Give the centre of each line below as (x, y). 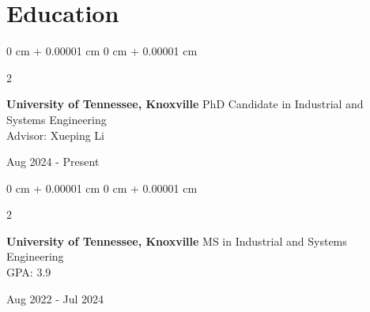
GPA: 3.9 (29, 272)
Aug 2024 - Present (53, 162)
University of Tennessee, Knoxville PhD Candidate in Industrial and (185, 104)
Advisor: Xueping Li (55, 135)
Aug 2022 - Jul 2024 (55, 298)
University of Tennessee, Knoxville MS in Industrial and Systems (177, 241)
